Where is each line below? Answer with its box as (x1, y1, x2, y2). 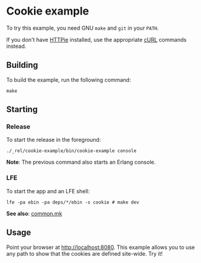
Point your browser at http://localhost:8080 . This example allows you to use (6, 244, 195, 251)
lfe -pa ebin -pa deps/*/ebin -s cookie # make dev (6, 199, 139, 205)
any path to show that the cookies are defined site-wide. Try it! (6, 250, 163, 257)
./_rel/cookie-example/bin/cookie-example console (6, 148, 137, 154)
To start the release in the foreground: (6, 136, 101, 144)
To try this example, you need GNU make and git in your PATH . (6, 24, 159, 32)
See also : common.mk (6, 210, 62, 217)
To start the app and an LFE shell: (6, 187, 90, 195)
